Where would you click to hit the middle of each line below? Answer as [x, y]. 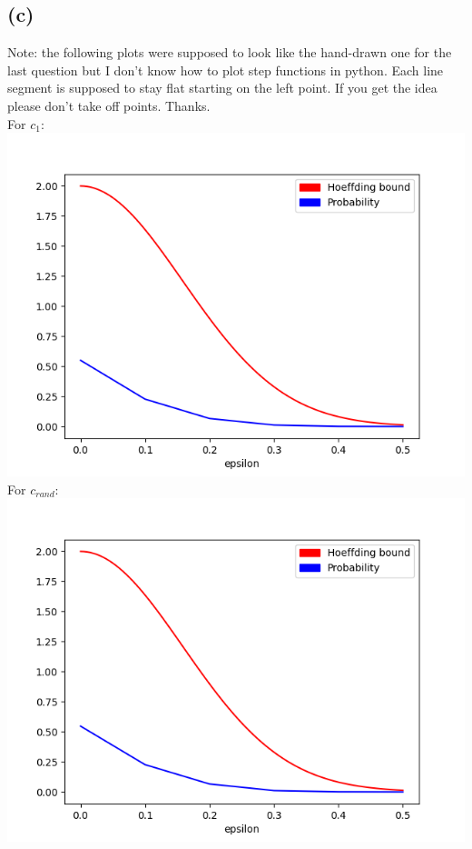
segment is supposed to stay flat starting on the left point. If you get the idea [222, 88]
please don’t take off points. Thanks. [109, 105]
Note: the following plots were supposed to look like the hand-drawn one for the [230, 52]
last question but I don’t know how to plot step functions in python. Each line [226, 70]
